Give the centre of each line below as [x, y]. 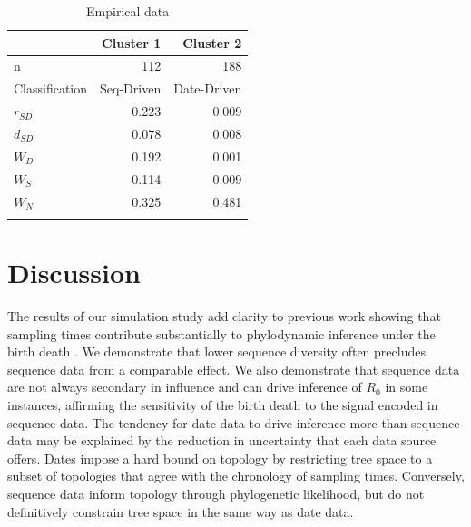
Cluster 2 [212, 42]
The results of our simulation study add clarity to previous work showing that [224, 315]
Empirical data [128, 11]
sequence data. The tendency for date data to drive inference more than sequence [234, 422]
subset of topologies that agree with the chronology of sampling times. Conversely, [236, 476]
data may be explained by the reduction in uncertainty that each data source [222, 440]
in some [407, 387]
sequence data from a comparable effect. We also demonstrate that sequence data [234, 369]
